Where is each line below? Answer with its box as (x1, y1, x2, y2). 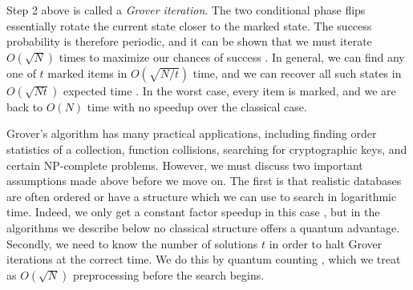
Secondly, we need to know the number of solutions (6, 235, 258, 252)
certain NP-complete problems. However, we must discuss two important (6, 156, 363, 173)
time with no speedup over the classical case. (87, 98, 307, 115)
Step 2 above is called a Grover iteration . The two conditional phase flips (6, 2, 366, 18)
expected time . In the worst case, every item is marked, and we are (63, 82, 396, 99)
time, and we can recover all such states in (192, 64, 402, 81)
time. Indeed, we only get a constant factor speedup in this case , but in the (6, 203, 380, 220)
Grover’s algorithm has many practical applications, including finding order (6, 125, 377, 142)
